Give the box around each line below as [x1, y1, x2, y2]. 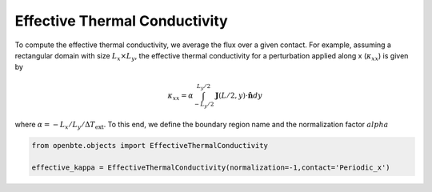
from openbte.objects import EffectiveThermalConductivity [31, 141, 268, 150]
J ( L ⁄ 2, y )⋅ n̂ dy [214, 90, 263, 100]
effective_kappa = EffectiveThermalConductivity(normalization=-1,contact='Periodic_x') [31, 163, 391, 172]
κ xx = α [167, 90, 194, 102]
